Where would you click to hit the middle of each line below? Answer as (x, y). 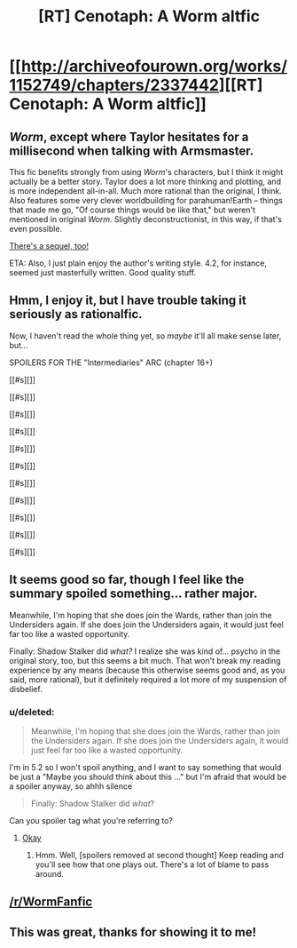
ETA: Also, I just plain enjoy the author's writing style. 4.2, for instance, (138, 263)
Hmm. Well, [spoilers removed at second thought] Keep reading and (159, 855)
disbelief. (26, 689)
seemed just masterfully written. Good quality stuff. (103, 272)
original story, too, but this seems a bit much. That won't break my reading (145, 660)
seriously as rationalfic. (76, 314)
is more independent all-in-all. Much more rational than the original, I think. (145, 191)
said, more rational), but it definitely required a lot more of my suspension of (148, 679)
